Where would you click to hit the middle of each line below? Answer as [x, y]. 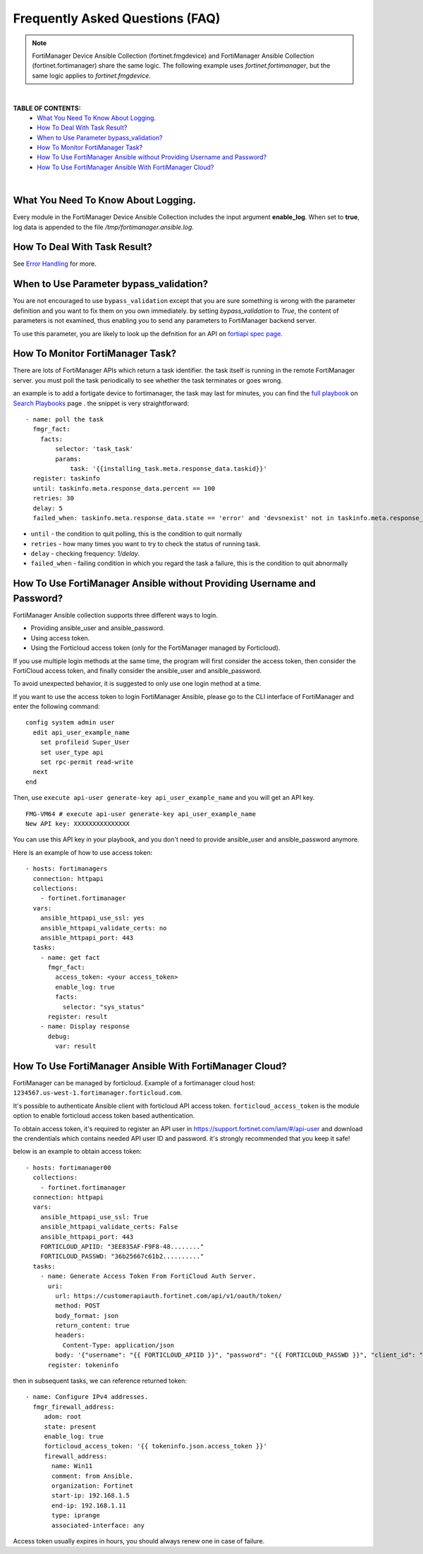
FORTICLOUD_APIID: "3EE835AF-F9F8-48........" [122, 1246]
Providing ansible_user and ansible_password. [98, 628]
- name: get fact [70, 957]
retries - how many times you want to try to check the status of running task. [146, 543]
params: [68, 459]
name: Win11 [72, 1466]
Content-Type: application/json [118, 1345]
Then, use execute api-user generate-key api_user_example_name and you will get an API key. [164, 798]
